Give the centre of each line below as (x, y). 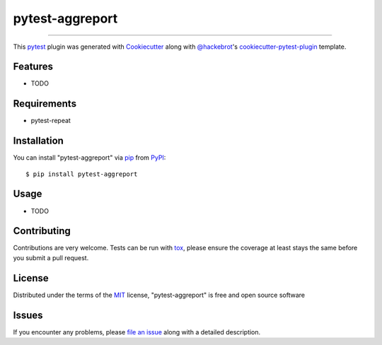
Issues (28, 315)
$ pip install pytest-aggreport (82, 174)
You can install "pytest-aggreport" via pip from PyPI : (89, 158)
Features (33, 67)
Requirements (45, 104)
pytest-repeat (51, 121)
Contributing (42, 231)
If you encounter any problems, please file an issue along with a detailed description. (137, 332)
